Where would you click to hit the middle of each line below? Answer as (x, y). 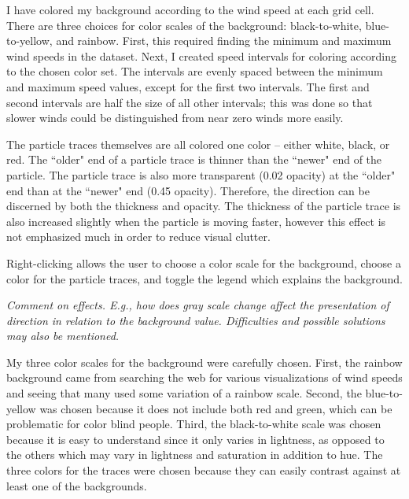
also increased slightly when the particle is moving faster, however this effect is (196, 221)
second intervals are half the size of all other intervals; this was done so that (190, 102)
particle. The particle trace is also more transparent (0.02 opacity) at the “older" (201, 174)
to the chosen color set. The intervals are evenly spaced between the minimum (195, 71)
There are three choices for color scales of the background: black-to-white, (184, 25)
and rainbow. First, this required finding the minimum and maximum (224, 41)
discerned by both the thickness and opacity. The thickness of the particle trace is (204, 206)
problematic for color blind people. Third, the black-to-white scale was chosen (194, 424)
